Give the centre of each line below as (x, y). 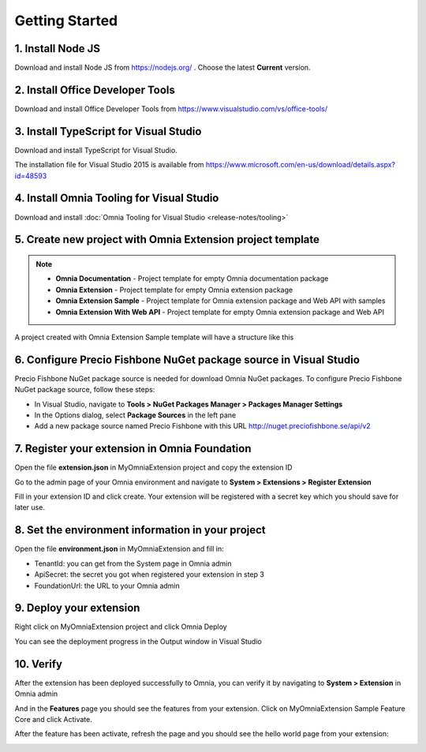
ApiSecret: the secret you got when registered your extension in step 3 (149, 574)
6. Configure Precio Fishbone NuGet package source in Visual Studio (187, 359)
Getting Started (66, 21)
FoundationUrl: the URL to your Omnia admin (107, 586)
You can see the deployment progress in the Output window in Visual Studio (138, 641)
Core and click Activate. (53, 719)
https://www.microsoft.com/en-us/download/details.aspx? (301, 165)
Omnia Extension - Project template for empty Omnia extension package (174, 290)
